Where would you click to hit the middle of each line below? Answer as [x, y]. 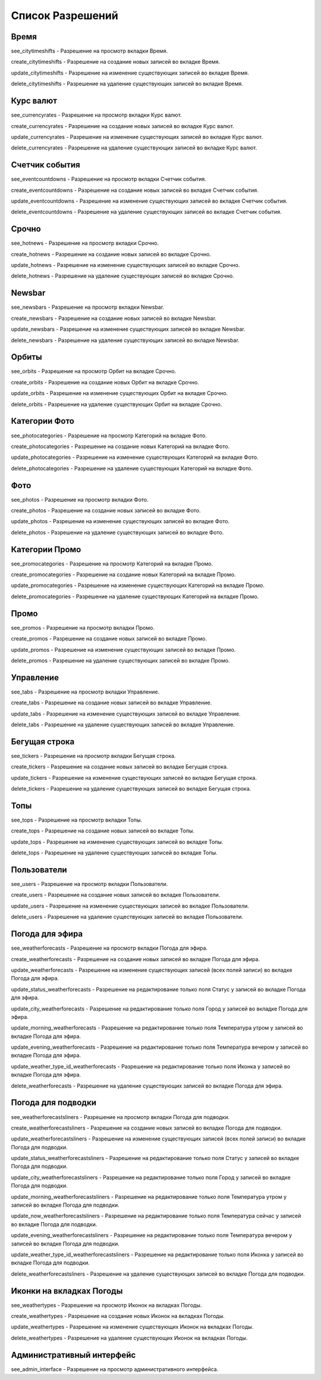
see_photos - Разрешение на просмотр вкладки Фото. [80, 499]
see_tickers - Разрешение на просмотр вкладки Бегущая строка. [93, 756]
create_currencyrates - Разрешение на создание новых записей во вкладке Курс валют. [122, 126]
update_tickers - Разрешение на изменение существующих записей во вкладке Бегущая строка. [134, 778]
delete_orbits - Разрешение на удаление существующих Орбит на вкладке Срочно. [117, 404]
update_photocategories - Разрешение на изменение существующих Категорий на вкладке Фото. [135, 457]
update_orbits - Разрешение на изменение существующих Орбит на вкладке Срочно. [119, 393]
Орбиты [27, 357]
